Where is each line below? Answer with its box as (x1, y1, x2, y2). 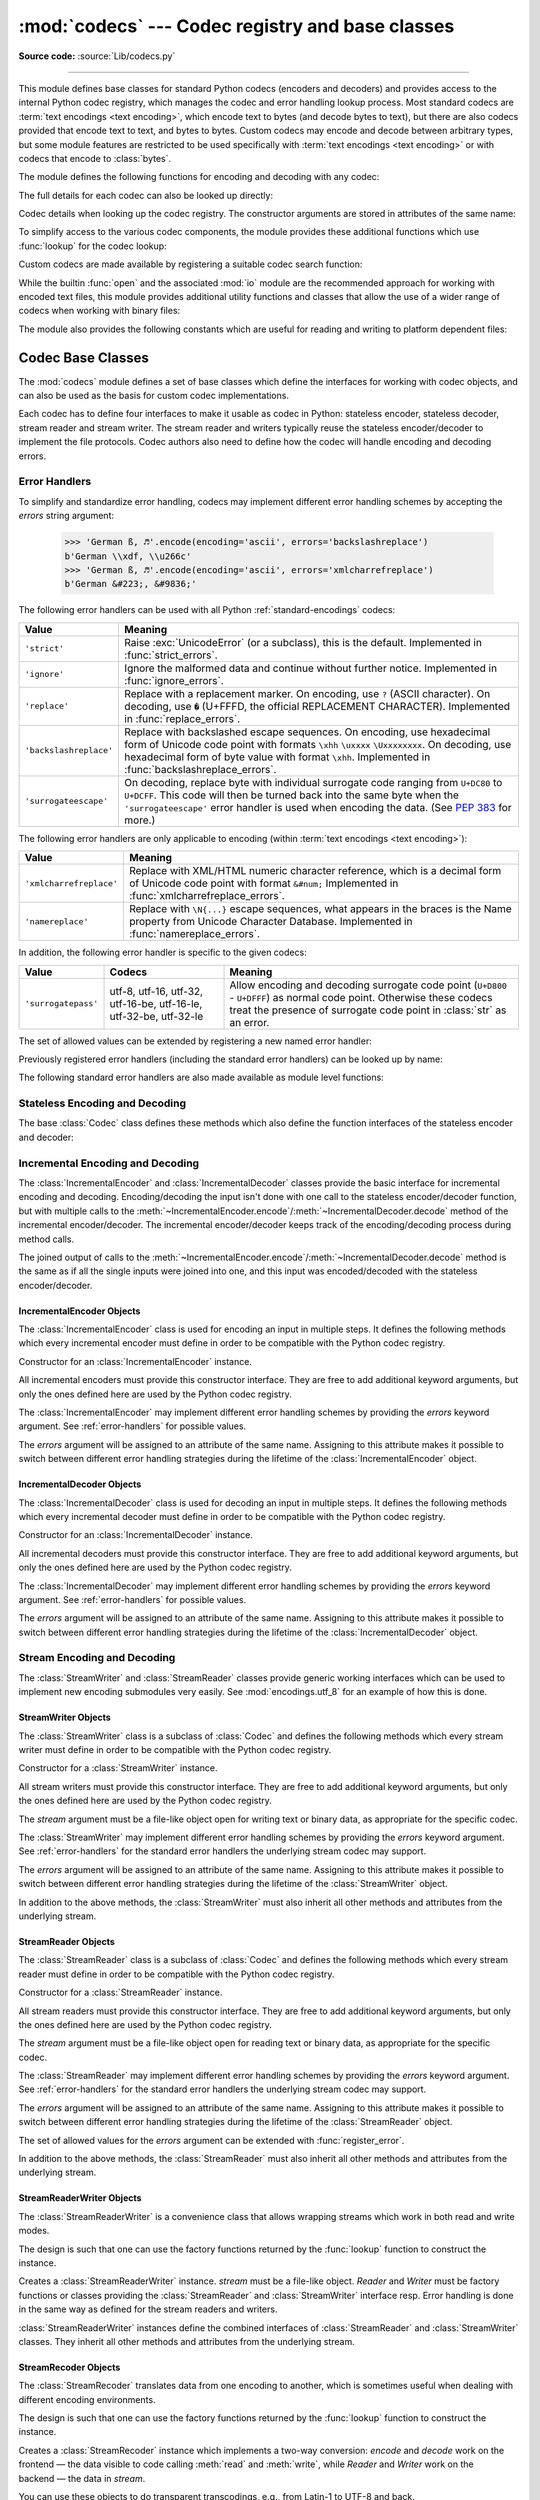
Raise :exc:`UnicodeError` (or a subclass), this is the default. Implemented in (124, 635, 482, 649)
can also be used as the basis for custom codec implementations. (18, 390, 290, 402)
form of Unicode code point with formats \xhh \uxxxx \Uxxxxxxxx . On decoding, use (124, 737, 512, 751)
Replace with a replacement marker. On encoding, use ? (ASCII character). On (124, 686, 491, 700)
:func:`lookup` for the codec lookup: (18, 240, 167, 252)
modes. (18, 2225, 50, 2237)
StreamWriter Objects (18, 1711, 112, 1724)
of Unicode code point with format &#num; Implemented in (128, 876, 399, 890)
